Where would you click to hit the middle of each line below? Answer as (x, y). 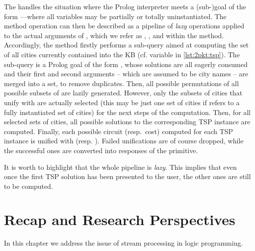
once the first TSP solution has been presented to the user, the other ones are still (127, 176)
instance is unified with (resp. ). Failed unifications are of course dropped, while (124, 141)
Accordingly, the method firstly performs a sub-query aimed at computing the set (127, 45)
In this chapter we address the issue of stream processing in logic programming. (124, 243)
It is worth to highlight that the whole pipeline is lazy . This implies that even (120, 167)
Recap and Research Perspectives (120, 219)
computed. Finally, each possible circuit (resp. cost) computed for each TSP (119, 131)
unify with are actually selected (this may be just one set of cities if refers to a (122, 102)
